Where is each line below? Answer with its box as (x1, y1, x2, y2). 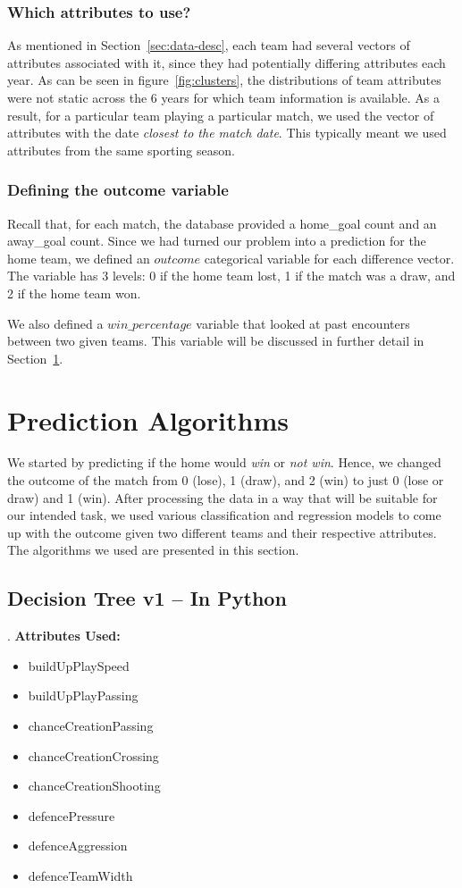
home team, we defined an (7, 248, 150, 267)
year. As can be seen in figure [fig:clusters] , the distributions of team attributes (7, 71, 441, 89)
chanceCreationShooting (28, 776, 161, 795)
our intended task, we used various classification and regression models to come (7, 506, 441, 524)
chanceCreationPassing (28, 716, 154, 735)
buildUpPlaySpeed (28, 656, 130, 674)
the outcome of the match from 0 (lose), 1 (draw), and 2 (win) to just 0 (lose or (7, 471, 444, 490)
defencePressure (28, 806, 115, 825)
